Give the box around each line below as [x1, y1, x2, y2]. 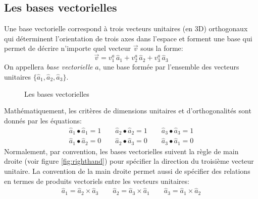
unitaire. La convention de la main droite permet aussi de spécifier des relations [4, 165, 250, 176]
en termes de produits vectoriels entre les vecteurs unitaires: [4, 175, 189, 186]
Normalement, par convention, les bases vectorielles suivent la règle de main [4, 146, 239, 156]
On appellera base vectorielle [4, 61, 93, 72]
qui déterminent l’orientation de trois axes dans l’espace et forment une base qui [4, 33, 252, 43]
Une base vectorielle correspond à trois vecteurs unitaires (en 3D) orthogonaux [4, 23, 248, 34]
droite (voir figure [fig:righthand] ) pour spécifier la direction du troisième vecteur [4, 156, 254, 166]
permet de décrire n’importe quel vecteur [4, 43, 131, 53]
